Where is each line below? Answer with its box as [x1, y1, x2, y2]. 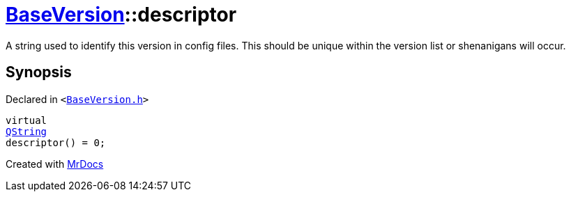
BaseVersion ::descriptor [6, 3, 237, 26]
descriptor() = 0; [6, 136, 106, 148]
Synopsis [6, 63, 72, 81]
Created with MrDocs [6, 157, 104, 170]
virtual [6, 114, 47, 126]
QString [6, 125, 47, 137]
